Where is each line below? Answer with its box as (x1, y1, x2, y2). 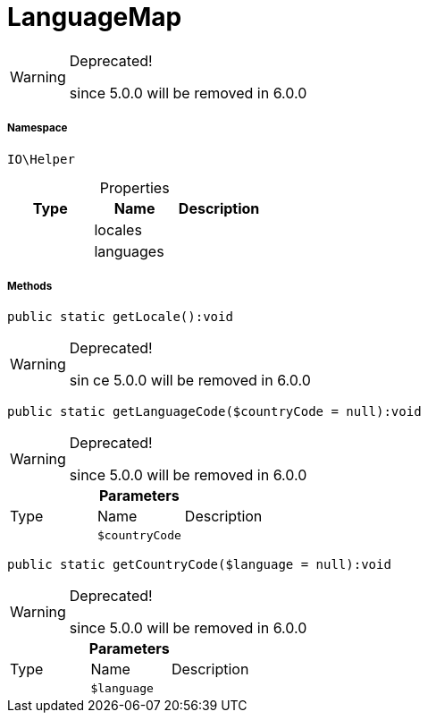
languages (94, 241, 164, 260)
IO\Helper (7, 151, 75, 166)
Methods (7, 279, 53, 292)
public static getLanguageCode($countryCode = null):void (7, 404, 422, 419)
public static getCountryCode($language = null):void (7, 557, 391, 572)
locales (94, 220, 142, 239)
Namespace (7, 122, 68, 135)
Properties (99, 178, 170, 197)
